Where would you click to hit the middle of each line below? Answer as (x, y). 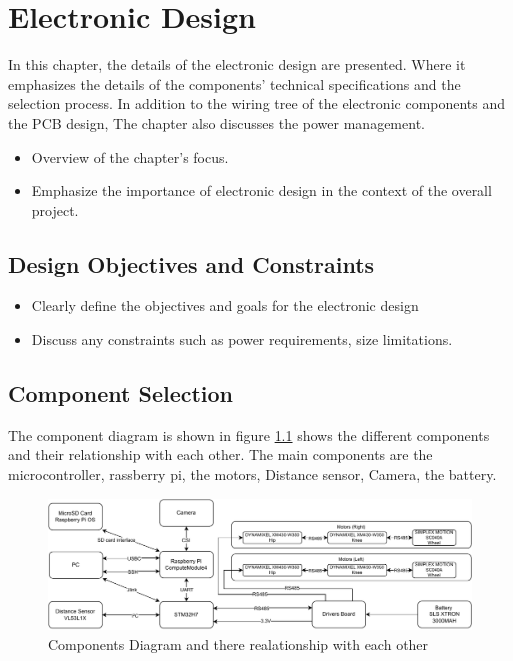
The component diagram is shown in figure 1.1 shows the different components (249, 434)
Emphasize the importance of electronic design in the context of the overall (261, 190)
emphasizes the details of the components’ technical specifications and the (234, 83)
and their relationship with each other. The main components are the (220, 454)
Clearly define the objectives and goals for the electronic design (225, 305)
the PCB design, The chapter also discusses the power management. (216, 122)
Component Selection (121, 393)
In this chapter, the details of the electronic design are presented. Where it (237, 64)
